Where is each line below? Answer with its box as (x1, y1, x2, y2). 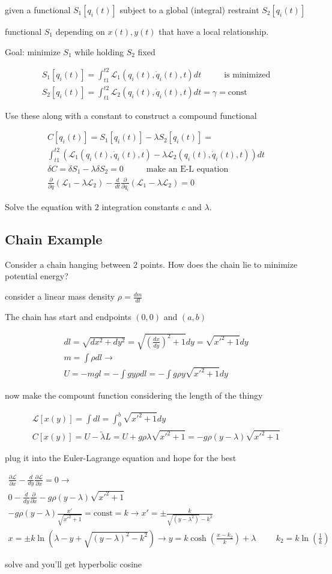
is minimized (224, 70, 271, 79)
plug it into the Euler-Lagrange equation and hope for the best (5, 452, 237, 464)
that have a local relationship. (158, 25, 269, 37)
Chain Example (5, 230, 103, 249)
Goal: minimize (5, 45, 61, 58)
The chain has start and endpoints (5, 310, 131, 322)
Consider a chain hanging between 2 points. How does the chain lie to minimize (5, 258, 298, 270)
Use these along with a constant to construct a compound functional (5, 109, 257, 121)
